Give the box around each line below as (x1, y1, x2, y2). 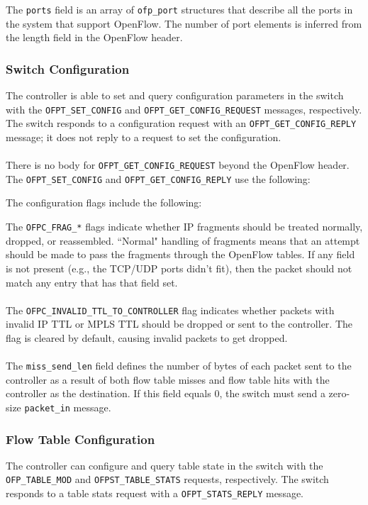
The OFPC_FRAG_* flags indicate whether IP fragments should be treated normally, (6, 219, 363, 234)
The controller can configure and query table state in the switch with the (6, 457, 323, 472)
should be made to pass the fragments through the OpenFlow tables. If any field (6, 247, 355, 262)
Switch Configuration (6, 60, 130, 77)
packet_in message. (24, 399, 111, 414)
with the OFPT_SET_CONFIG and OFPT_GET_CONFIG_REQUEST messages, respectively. (6, 101, 362, 116)
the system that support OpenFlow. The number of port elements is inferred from (6, 16, 362, 30)
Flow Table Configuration (6, 430, 155, 448)
